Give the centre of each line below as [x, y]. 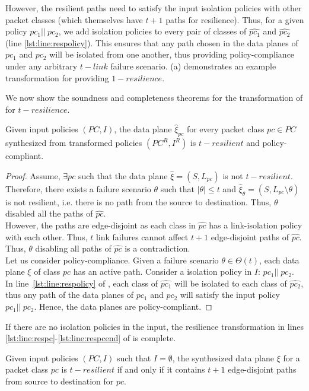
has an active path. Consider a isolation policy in [163, 271]
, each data [279, 260]
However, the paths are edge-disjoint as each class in [101, 225]
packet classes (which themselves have [74, 19]
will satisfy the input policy [230, 295]
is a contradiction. [157, 248]
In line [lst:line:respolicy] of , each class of [82, 283]
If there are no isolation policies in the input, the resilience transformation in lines [155, 326]
